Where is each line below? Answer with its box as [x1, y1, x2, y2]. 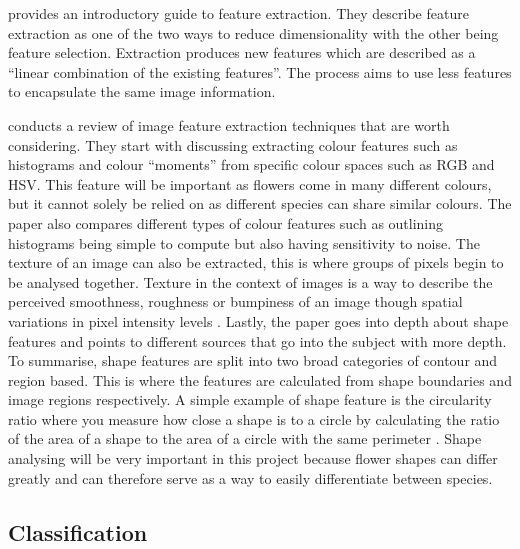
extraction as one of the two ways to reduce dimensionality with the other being [8, 22, 499, 43]
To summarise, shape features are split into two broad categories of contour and [8, 350, 498, 371]
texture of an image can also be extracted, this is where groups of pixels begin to [8, 252, 504, 273]
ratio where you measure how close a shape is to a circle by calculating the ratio [8, 408, 500, 429]
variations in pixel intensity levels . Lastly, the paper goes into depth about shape [8, 310, 509, 331]
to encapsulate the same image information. [8, 81, 276, 102]
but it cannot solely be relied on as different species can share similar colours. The [8, 193, 512, 214]
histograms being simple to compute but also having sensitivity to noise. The [8, 232, 480, 253]
